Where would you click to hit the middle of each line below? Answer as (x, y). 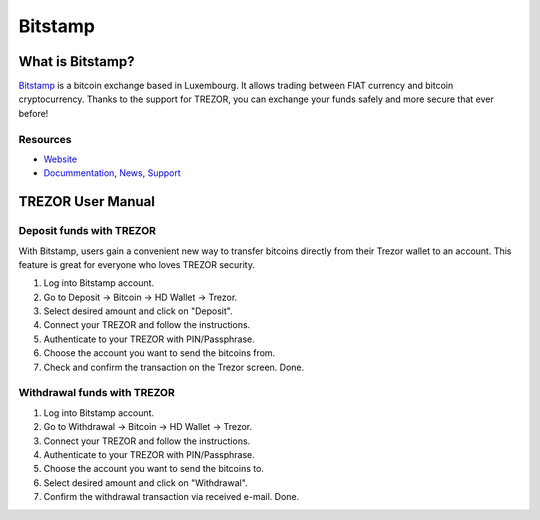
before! (33, 113)
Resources (45, 139)
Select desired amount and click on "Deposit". (138, 311)
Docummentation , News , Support (112, 173)
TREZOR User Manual (86, 201)
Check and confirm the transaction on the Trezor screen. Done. (174, 367)
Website (60, 159)
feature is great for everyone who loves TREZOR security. (136, 264)
